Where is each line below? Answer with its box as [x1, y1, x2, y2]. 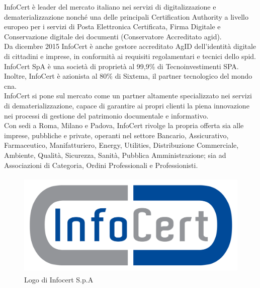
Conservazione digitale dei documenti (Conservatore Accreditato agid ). [4, 31, 222, 41]
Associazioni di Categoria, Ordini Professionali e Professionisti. [4, 159, 198, 170]
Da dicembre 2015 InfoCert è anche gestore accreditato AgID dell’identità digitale [4, 41, 256, 51]
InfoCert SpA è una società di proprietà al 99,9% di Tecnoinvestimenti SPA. [4, 61, 239, 71]
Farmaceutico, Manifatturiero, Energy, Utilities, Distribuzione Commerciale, [4, 140, 239, 150]
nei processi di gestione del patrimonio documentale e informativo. [4, 110, 209, 121]
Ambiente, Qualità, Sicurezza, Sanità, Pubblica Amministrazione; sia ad [4, 149, 226, 160]
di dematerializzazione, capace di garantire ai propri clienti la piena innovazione [4, 100, 249, 110]
